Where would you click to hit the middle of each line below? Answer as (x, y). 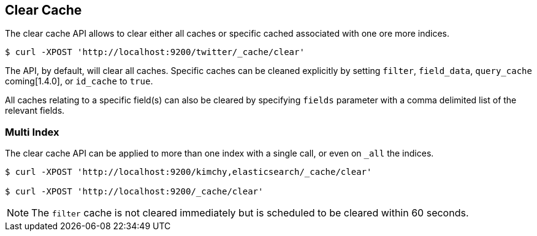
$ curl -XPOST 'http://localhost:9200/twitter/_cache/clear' (155, 52)
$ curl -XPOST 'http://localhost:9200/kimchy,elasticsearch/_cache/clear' (189, 172)
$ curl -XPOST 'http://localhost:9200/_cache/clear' (134, 192)
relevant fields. (35, 111)
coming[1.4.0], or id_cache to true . (79, 81)
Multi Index (32, 132)
